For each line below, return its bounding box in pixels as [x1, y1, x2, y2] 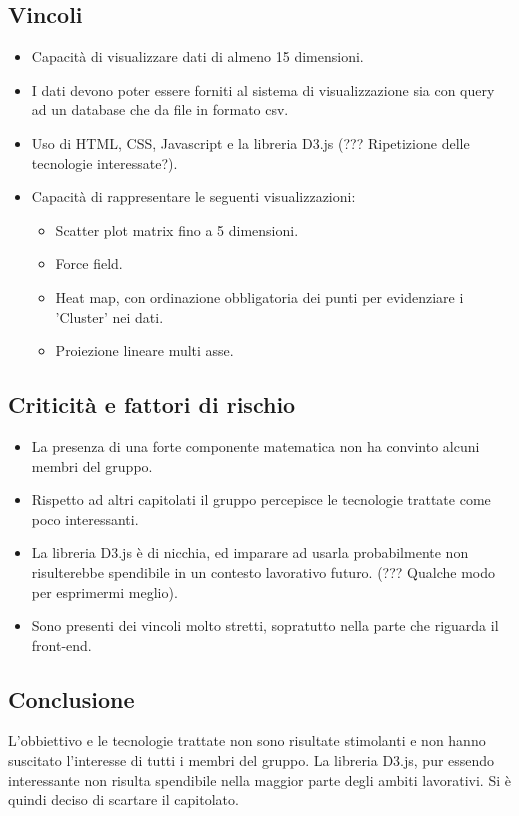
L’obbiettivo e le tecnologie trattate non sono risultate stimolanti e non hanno [8, 730, 486, 751]
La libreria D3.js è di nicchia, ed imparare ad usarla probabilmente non [31, 542, 469, 563]
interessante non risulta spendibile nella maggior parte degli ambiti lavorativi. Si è [8, 769, 511, 790]
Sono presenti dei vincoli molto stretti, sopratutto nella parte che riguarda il [31, 615, 499, 636]
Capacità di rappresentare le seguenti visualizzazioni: [31, 186, 356, 207]
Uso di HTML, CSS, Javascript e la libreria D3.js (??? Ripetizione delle [31, 132, 470, 153]
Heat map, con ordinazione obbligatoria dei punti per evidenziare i [55, 286, 464, 307]
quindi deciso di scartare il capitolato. [8, 789, 239, 810]
